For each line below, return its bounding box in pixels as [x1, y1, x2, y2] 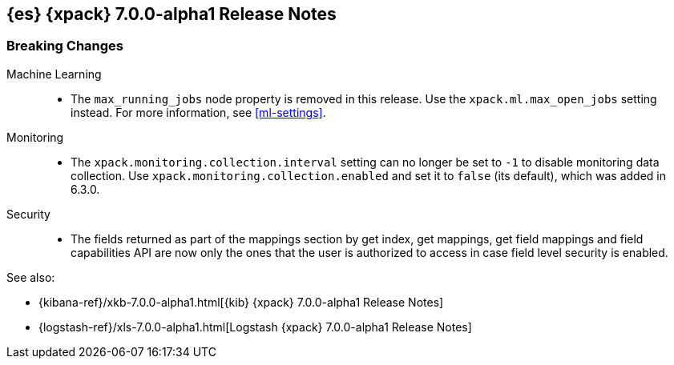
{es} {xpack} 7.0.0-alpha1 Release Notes [6, 4, 337, 24]
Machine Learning [6, 66, 102, 81]
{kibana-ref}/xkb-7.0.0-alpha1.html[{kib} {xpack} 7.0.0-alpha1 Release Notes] [38, 295, 444, 309]
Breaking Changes [6, 38, 124, 54]
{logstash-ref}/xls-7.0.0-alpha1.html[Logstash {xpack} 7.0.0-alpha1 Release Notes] [38, 319, 472, 334]
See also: [6, 270, 55, 284]
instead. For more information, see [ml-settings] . [71, 105, 326, 119]
